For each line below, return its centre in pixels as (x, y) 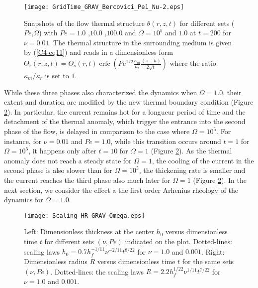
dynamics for (24, 200)
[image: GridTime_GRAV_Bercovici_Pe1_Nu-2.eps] (104, 7)
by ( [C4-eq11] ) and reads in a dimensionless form (98, 52)
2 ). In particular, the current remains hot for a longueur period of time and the (125, 111)
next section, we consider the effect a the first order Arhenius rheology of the (121, 190)
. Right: (213, 251)
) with (48, 33)
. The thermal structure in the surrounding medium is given (140, 42)
